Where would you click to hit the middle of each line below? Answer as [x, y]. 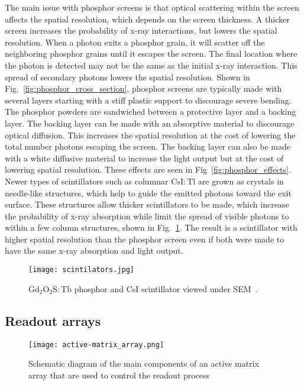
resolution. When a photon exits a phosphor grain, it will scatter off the [135, 42]
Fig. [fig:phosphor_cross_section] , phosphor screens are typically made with [143, 88]
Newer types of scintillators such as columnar [87, 181]
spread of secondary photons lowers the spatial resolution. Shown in [127, 77]
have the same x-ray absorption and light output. [94, 250]
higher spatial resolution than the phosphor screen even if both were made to [145, 239]
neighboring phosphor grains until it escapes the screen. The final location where [151, 54]
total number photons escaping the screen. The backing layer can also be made [148, 146]
